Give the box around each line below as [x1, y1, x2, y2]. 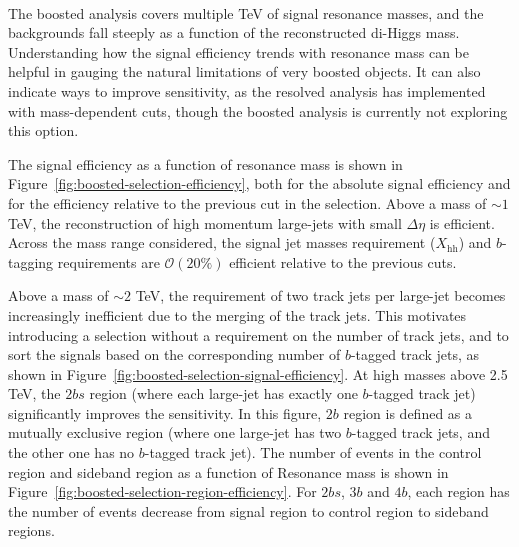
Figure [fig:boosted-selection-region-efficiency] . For [8, 481, 317, 502]
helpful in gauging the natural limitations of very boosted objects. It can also [8, 61, 481, 82]
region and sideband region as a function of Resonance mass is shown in [8, 461, 449, 482]
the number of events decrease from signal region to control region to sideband [8, 500, 489, 521]
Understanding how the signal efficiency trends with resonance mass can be [8, 41, 469, 62]
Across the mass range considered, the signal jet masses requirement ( [8, 232, 436, 253]
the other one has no [8, 442, 135, 463]
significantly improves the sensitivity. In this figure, [8, 402, 322, 423]
